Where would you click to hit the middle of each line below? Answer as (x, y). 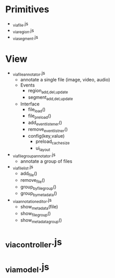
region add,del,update (48, 91)
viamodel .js (27, 268)
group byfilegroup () (38, 187)
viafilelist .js (23, 167)
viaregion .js (23, 31)
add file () (29, 174)
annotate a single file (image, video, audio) (65, 80)
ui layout (43, 148)
